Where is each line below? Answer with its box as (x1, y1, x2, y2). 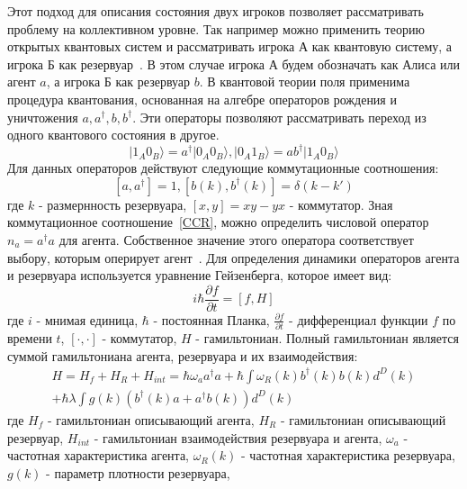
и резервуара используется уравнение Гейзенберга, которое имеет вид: (7, 266, 392, 285)
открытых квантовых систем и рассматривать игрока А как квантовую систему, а (7, 37, 453, 56)
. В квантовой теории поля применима (199, 72, 410, 91)
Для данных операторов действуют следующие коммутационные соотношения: (7, 158, 439, 177)
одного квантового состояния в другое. (7, 125, 220, 144)
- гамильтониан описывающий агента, (47, 410, 255, 429)
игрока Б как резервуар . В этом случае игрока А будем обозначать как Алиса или (7, 54, 461, 73)
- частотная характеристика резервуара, (241, 446, 455, 465)
